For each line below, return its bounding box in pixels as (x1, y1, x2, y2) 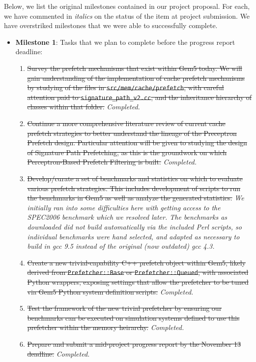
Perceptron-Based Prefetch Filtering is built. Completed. (27, 157, 197, 167)
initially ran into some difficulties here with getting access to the (27, 202, 221, 212)
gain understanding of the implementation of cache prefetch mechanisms (27, 72, 245, 83)
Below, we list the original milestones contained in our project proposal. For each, (4, 1, 250, 11)
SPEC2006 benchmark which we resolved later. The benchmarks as (27, 212, 228, 222)
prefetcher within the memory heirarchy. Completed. (27, 322, 184, 332)
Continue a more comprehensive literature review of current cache (27, 118, 226, 129)
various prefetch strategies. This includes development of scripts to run (27, 183, 241, 193)
